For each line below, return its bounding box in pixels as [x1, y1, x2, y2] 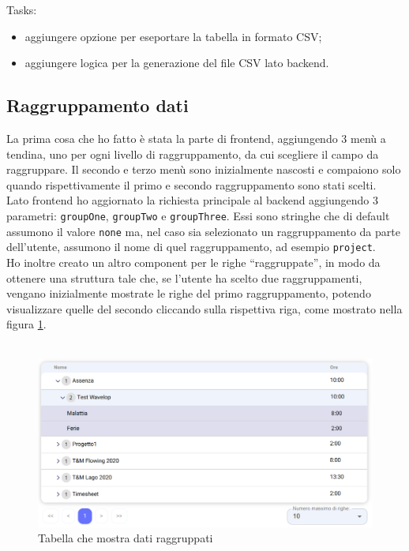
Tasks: [6, 2, 37, 17]
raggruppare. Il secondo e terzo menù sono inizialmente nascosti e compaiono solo [6, 161, 401, 178]
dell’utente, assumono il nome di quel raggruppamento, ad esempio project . [6, 238, 376, 255]
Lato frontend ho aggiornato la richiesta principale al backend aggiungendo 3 [6, 192, 379, 208]
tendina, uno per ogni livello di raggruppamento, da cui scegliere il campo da [6, 145, 379, 162]
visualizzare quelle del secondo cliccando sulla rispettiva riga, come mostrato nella [6, 300, 403, 317]
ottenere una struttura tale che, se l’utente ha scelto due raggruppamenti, [6, 269, 362, 286]
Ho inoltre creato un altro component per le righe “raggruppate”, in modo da [6, 253, 381, 270]
